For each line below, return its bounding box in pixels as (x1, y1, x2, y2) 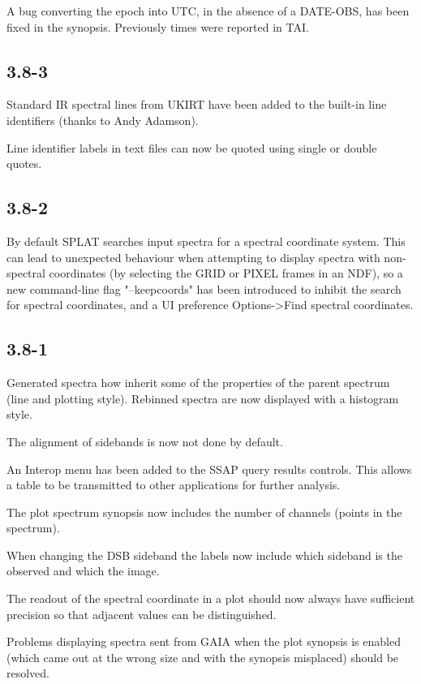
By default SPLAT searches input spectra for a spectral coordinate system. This (6, 232, 406, 249)
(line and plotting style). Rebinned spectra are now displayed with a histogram (6, 389, 399, 407)
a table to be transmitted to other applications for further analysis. (6, 476, 341, 493)
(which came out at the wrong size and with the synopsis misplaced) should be (6, 648, 399, 665)
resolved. (6, 665, 50, 682)
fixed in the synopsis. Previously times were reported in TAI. (6, 18, 309, 35)
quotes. (6, 155, 42, 172)
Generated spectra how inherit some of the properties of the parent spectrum (6, 374, 390, 391)
